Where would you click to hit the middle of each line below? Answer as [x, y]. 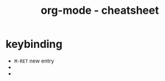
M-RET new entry [34, 61]
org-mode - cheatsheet [100, 10]
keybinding [34, 44]
